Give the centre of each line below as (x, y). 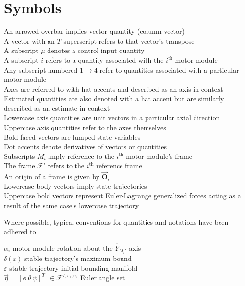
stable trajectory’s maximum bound (78, 258)
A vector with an (29, 40)
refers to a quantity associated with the (104, 60)
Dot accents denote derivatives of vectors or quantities (85, 146)
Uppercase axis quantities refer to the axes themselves (85, 127)
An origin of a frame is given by (52, 176)
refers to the (66, 166)
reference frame (119, 166)
